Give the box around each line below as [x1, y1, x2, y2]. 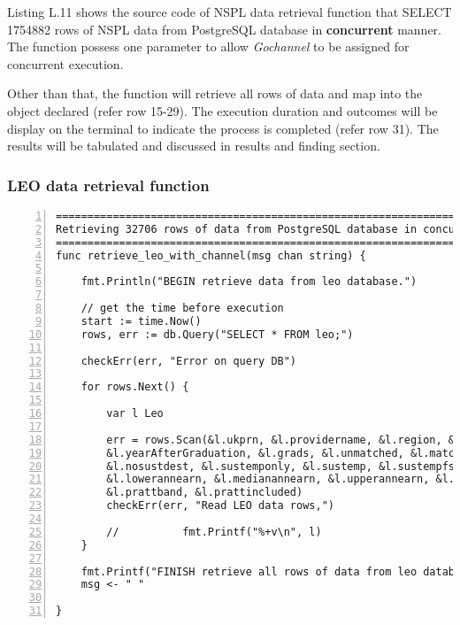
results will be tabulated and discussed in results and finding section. [7, 136, 380, 155]
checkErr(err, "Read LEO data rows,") [106, 499, 334, 513]
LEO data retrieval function [7, 174, 210, 196]
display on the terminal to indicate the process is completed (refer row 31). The [7, 119, 439, 137]
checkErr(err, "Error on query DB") [80, 354, 297, 367]
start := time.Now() [80, 314, 202, 328]
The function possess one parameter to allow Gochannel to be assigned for [7, 37, 410, 56]
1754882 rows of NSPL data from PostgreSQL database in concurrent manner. [7, 19, 442, 38]
